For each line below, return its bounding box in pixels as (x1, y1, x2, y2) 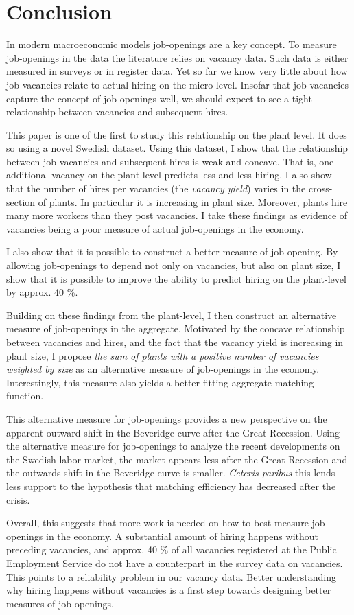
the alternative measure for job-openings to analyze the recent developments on (6, 439, 340, 453)
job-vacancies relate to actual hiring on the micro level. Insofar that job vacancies (6, 77, 349, 91)
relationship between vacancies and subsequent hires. (6, 104, 228, 119)
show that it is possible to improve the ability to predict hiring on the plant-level (6, 271, 346, 286)
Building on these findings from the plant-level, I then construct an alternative (6, 307, 337, 322)
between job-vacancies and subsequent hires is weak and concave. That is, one (6, 154, 334, 168)
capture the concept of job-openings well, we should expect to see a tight (6, 91, 312, 105)
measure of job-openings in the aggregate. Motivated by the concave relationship (6, 321, 345, 336)
